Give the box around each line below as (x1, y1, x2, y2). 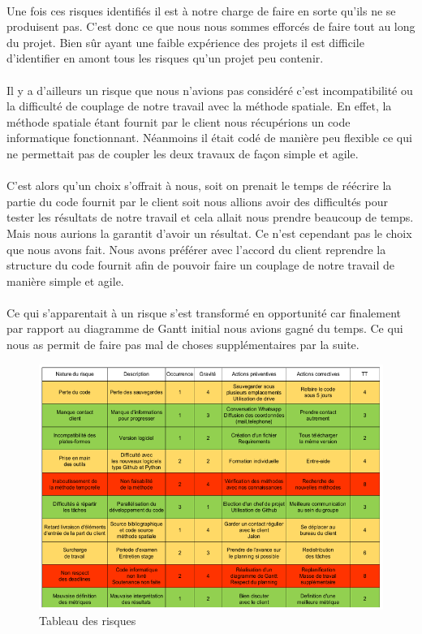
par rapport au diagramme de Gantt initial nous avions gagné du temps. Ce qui (6, 320, 403, 337)
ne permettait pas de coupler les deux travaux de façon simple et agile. (6, 144, 359, 162)
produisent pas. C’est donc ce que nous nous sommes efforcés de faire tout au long (6, 18, 416, 35)
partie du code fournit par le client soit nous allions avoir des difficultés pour (6, 192, 388, 209)
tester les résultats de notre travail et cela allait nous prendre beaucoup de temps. (6, 209, 414, 226)
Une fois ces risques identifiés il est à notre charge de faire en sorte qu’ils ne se (6, 2, 396, 19)
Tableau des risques (39, 612, 136, 629)
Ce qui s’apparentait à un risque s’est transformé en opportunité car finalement (6, 304, 401, 321)
